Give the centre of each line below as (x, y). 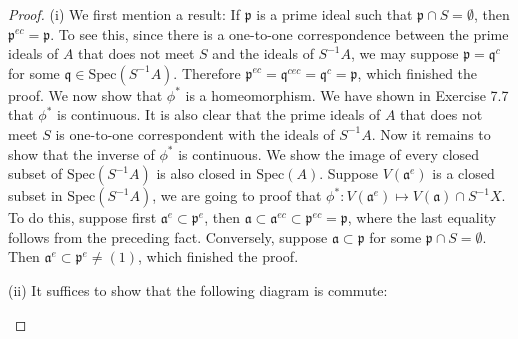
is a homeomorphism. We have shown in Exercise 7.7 (347, 94)
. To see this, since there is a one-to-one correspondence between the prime (279, 33)
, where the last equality (422, 217)
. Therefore (207, 72)
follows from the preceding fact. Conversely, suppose (168, 236)
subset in (35, 195)
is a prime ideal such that (334, 14)
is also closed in (204, 173)
